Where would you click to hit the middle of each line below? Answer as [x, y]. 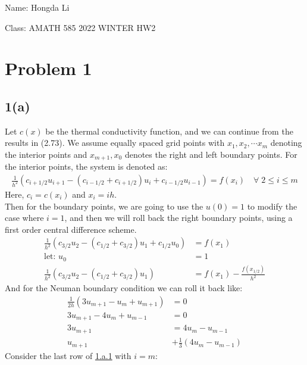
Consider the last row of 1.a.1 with [68, 355]
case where [24, 218]
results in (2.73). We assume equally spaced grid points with [115, 143]
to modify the [272, 206]
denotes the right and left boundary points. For [211, 154]
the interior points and [46, 154]
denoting [286, 143]
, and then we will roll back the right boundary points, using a [178, 218]
